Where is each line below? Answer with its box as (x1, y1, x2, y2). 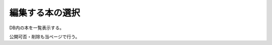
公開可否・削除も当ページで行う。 (9, 34, 80, 40)
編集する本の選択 (9, 7, 81, 18)
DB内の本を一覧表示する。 (9, 25, 64, 31)
